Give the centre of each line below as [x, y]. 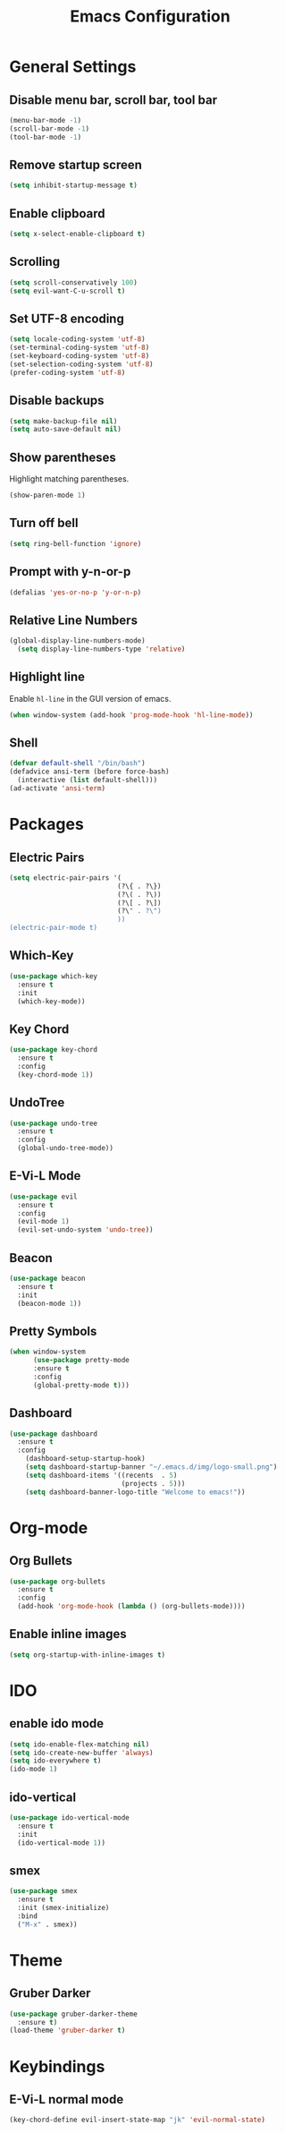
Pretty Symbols [53, 1331]
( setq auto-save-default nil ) [66, 430]
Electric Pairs [47, 857]
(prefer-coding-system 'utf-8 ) [67, 372]
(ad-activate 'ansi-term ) [57, 789]
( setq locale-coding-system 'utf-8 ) [77, 339]
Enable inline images [68, 1634]
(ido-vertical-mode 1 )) [61, 1843]
